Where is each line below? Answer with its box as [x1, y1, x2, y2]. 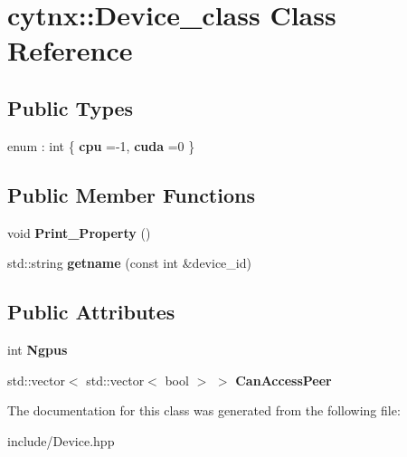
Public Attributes [7, 298, 175, 326]
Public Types [7, 93, 134, 121]
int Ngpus [7, 339, 68, 358]
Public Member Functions [7, 180, 255, 208]
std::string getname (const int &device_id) [7, 253, 251, 272]
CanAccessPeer [235, 370, 332, 389]
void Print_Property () [7, 223, 151, 242]
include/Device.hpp [7, 431, 115, 450]
